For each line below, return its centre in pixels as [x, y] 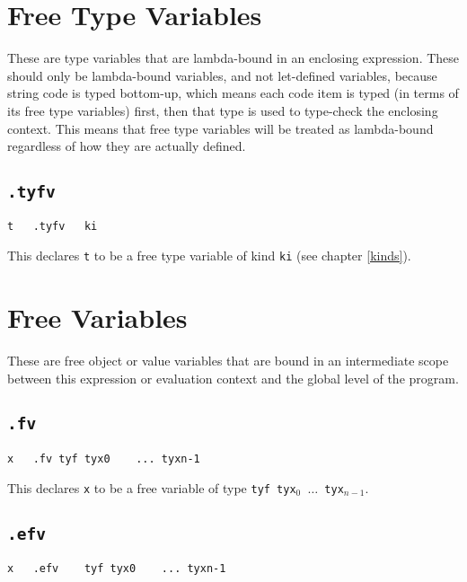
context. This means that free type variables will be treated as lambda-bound [220, 128]
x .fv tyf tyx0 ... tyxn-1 [104, 459]
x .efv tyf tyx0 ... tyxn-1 [117, 568]
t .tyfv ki [53, 227]
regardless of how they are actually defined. [127, 146]
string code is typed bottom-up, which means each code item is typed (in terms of [233, 93]
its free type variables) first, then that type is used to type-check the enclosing [223, 110]
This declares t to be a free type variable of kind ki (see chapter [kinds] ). [209, 256]
